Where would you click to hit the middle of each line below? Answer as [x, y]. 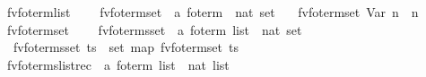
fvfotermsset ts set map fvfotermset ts [126, 47]
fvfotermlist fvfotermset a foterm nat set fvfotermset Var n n [213, 12]
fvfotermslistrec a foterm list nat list [118, 64]
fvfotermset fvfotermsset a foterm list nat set [154, 29]
